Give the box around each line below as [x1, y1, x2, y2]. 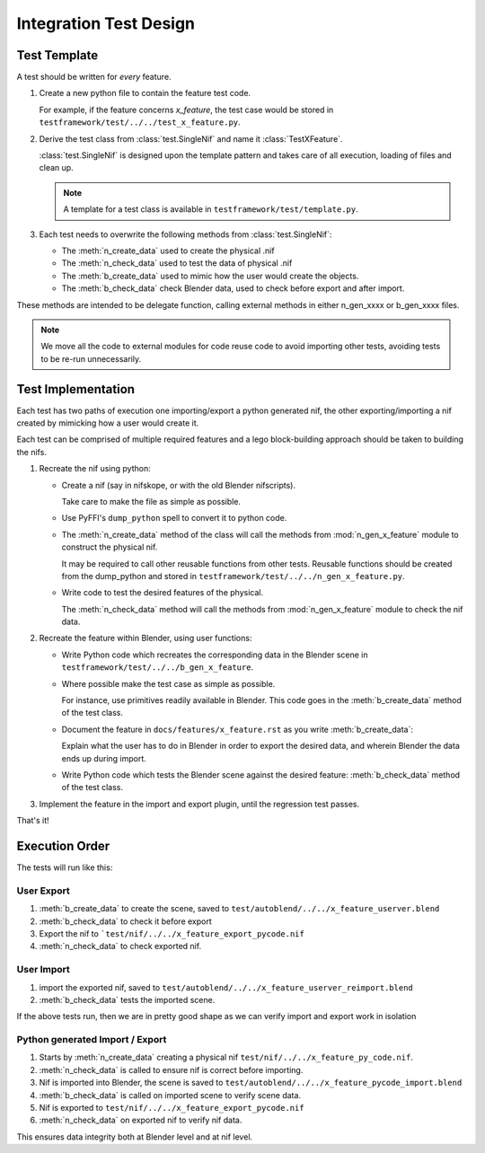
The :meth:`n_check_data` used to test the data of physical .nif [61, 258, 293, 268]
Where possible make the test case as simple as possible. [61, 678, 276, 689]
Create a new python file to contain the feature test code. [39, 88, 251, 99]
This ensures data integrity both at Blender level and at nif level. [16, 1131, 253, 1142]
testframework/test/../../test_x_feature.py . [39, 117, 242, 128]
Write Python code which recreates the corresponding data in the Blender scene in [61, 649, 368, 660]
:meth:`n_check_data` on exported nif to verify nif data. [39, 1114, 242, 1126]
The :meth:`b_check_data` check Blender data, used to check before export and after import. [61, 283, 405, 294]
